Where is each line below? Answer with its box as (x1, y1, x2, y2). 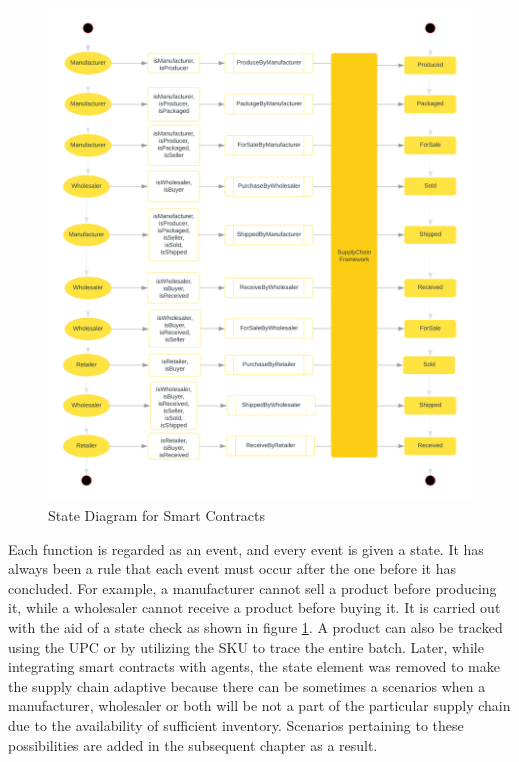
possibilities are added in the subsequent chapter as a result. (8, 734, 378, 755)
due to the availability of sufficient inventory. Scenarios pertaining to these (8, 714, 464, 735)
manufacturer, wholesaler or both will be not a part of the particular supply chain (8, 695, 511, 716)
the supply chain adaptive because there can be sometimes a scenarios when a (8, 675, 486, 696)
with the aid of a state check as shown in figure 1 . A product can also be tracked (8, 616, 503, 637)
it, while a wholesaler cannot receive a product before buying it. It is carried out (8, 597, 501, 618)
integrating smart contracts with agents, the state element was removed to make (8, 656, 501, 677)
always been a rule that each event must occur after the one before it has (8, 558, 456, 579)
